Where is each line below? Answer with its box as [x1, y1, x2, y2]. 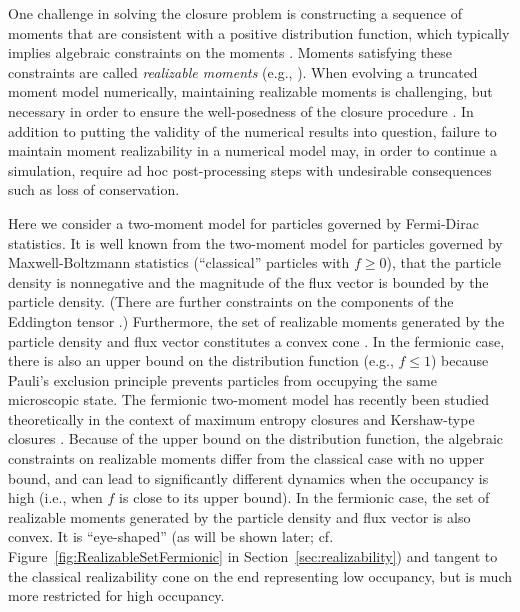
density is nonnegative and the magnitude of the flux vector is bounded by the [8, 271, 489, 292]
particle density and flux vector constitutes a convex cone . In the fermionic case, [8, 330, 505, 351]
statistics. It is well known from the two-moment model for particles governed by [8, 232, 503, 253]
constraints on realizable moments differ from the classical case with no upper [8, 448, 485, 469]
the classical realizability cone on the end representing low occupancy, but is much [8, 565, 513, 586]
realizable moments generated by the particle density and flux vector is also [8, 506, 471, 527]
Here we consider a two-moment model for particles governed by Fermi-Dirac [8, 212, 479, 233]
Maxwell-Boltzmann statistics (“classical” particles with [8, 252, 350, 273]
